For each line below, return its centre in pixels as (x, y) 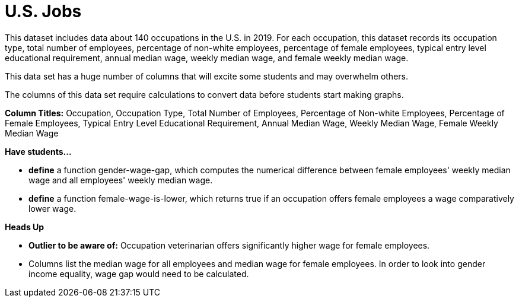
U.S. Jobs (43, 11)
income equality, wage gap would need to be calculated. (139, 274)
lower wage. (52, 208)
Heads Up (25, 227)
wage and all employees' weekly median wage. (121, 180)
